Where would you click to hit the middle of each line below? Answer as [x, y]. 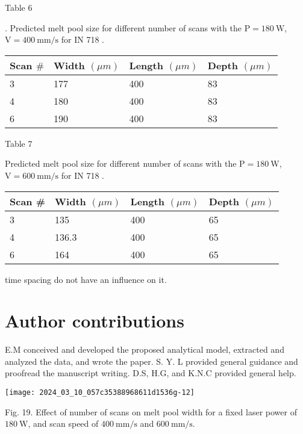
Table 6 [19, 7]
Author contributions [95, 321]
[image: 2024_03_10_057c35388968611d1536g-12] [100, 393]
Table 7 [19, 143]
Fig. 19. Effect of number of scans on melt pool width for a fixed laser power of [151, 411]
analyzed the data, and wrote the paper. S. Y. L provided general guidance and [151, 361]
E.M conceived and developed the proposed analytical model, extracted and [145, 349]
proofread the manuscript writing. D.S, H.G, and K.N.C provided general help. [151, 373]
